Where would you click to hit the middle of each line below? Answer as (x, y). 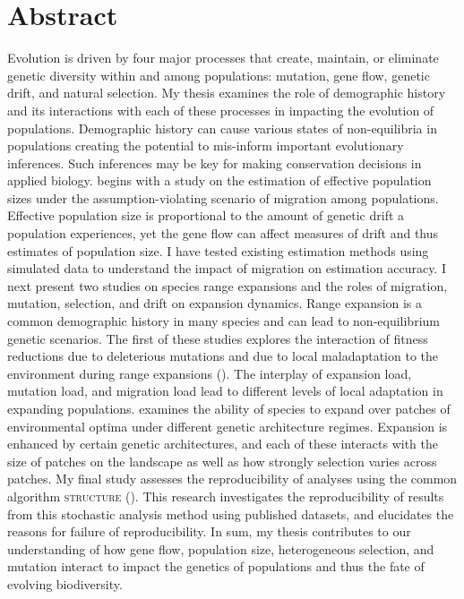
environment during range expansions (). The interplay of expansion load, (210, 373)
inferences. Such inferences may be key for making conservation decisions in (215, 163)
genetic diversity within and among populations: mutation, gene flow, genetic (219, 75)
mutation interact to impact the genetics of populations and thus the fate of (216, 566)
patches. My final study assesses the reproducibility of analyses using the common (232, 479)
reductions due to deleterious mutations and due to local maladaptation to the (223, 356)
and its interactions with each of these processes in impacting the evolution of (221, 110)
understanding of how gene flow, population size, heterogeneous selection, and (221, 548)
